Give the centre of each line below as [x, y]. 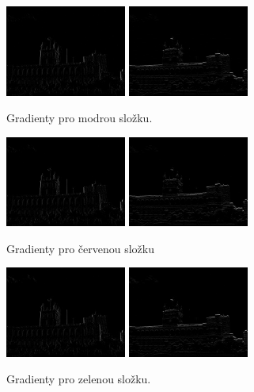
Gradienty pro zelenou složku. [79, 379]
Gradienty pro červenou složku [80, 248]
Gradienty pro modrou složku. [80, 118]
